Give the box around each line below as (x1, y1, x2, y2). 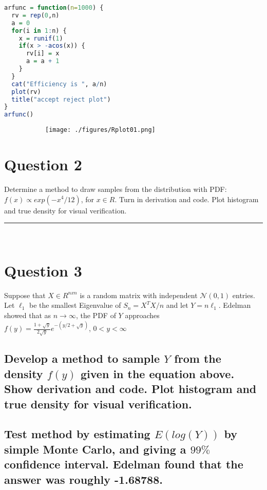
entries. (232, 289, 255, 300)
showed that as (4, 310, 51, 320)
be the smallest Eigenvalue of (29, 300, 121, 310)
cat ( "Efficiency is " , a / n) (11, 80, 107, 88)
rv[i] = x (26, 50, 60, 57)
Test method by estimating (4, 426, 150, 442)
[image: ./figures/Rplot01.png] (45, 126, 156, 134)
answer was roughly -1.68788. (4, 471, 163, 487)
